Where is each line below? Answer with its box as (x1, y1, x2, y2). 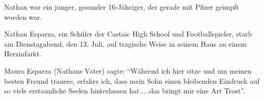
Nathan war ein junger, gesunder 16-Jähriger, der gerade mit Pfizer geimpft (4, 2, 239, 12)
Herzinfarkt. (4, 48, 42, 59)
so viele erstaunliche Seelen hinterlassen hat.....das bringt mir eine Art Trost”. (4, 85, 245, 96)
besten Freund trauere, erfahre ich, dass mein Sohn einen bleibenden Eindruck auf (4, 75, 259, 86)
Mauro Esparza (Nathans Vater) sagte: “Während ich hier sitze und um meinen (4, 65, 252, 76)
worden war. (4, 11, 42, 22)
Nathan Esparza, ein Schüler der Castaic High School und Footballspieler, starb (4, 28, 252, 39)
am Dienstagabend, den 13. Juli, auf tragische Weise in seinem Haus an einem (4, 38, 247, 49)
